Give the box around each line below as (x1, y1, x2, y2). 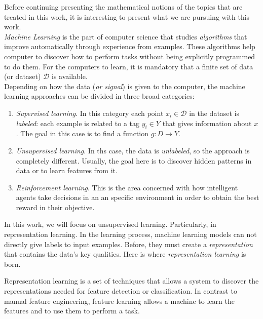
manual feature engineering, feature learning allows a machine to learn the (4, 295, 235, 306)
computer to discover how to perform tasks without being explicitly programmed (4, 51, 255, 61)
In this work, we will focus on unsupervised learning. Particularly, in (4, 219, 216, 229)
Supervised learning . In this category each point (16, 107, 164, 118)
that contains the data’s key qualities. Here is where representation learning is (4, 249, 246, 259)
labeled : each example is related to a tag (16, 117, 140, 128)
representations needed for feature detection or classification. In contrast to (4, 286, 237, 296)
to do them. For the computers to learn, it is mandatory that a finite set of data (4, 61, 253, 71)
